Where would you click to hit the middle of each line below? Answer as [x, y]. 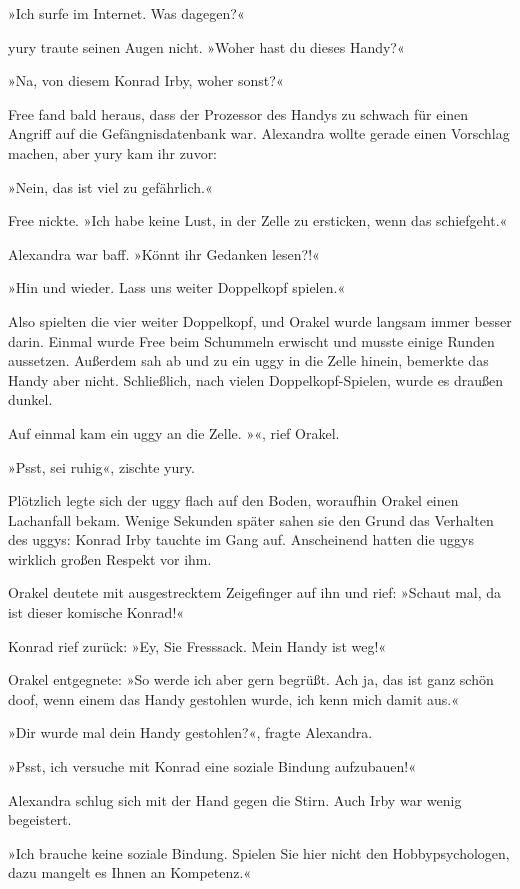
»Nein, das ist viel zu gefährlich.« [110, 186]
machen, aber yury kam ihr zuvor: [113, 152]
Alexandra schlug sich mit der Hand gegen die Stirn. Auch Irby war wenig [235, 799]
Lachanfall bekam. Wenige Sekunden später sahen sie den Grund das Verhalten [251, 519]
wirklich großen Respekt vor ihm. [110, 558]
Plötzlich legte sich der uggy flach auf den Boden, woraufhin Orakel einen [233, 500]
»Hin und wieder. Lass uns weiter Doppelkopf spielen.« [177, 287]
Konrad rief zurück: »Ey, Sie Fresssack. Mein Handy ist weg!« [197, 645]
